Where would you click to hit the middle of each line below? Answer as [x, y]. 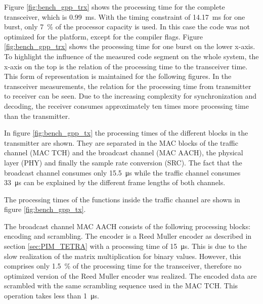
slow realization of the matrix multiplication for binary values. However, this [123, 256]
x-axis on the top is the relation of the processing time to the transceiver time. [126, 66]
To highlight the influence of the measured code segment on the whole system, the [131, 56]
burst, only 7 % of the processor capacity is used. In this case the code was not [127, 27]
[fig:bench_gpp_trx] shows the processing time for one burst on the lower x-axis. [130, 46]
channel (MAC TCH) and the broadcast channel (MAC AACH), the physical [124, 153]
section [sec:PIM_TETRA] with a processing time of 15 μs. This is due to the [125, 246]
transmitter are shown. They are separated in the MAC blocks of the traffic [121, 142]
